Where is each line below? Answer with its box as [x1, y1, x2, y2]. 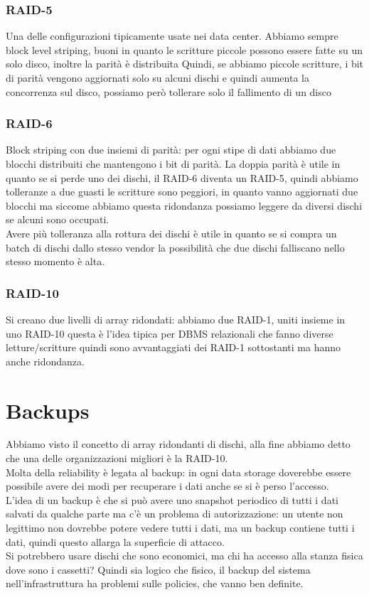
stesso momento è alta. [6, 254, 105, 269]
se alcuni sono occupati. [6, 212, 109, 227]
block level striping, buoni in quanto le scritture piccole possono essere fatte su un [6, 42, 363, 57]
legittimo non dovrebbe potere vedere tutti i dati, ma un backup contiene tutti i [6, 520, 355, 535]
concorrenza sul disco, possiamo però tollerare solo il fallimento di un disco [6, 84, 331, 99]
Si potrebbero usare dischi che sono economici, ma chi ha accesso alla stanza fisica [6, 548, 363, 563]
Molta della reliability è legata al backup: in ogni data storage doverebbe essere [6, 464, 351, 479]
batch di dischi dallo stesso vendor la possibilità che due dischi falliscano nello [6, 240, 345, 254]
